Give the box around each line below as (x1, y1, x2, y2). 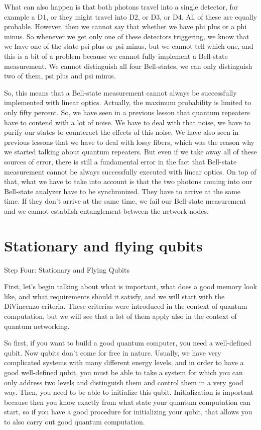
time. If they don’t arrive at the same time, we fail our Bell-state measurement (4, 196, 246, 206)
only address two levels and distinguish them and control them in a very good (4, 377, 243, 387)
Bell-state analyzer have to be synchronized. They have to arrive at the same (4, 186, 241, 196)
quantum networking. (4, 320, 70, 331)
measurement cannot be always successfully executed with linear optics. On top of (4, 166, 256, 177)
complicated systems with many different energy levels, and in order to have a (4, 357, 244, 368)
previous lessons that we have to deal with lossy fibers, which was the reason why (4, 136, 254, 147)
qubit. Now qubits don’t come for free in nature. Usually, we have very (4, 347, 221, 358)
